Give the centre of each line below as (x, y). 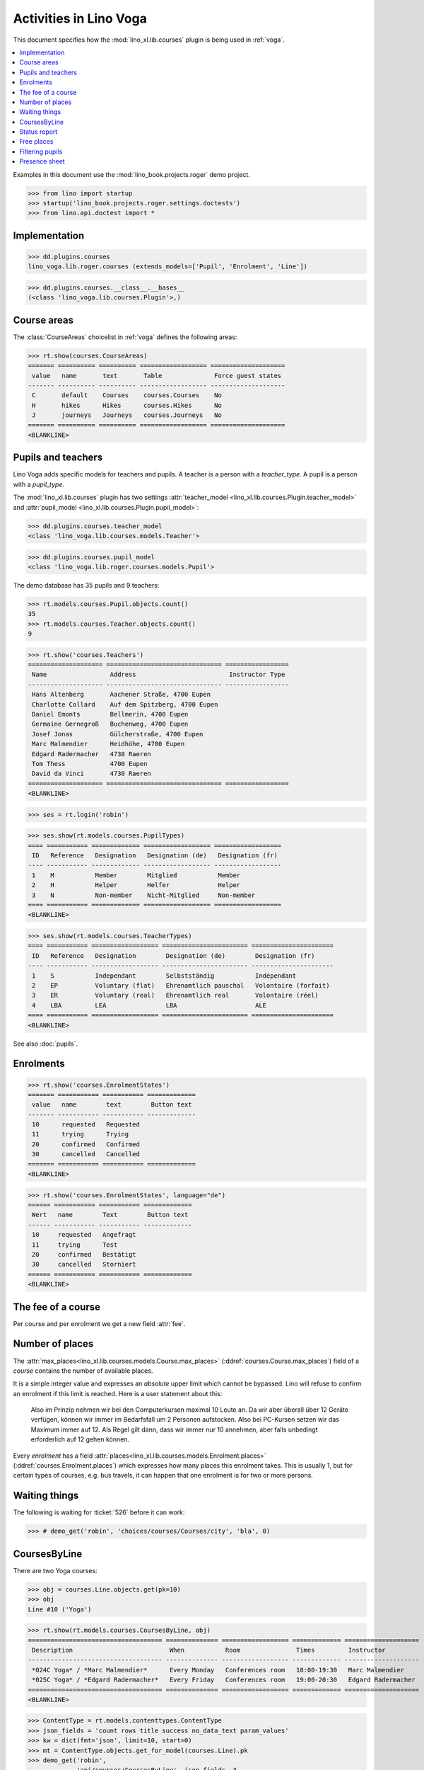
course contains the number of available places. (83, 1371)
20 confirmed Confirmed (86, 1144)
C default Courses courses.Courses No (127, 395)
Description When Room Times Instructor (209, 1650)
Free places (36, 142)
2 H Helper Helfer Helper (136, 885)
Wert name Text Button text (110, 1215)
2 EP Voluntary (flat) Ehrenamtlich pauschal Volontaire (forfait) (181, 985)
